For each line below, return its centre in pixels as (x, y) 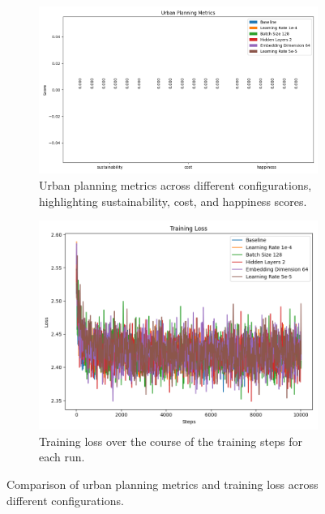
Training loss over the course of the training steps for (171, 441)
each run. (62, 457)
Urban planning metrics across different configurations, (175, 184)
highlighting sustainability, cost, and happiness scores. (173, 201)
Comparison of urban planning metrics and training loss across (162, 484)
